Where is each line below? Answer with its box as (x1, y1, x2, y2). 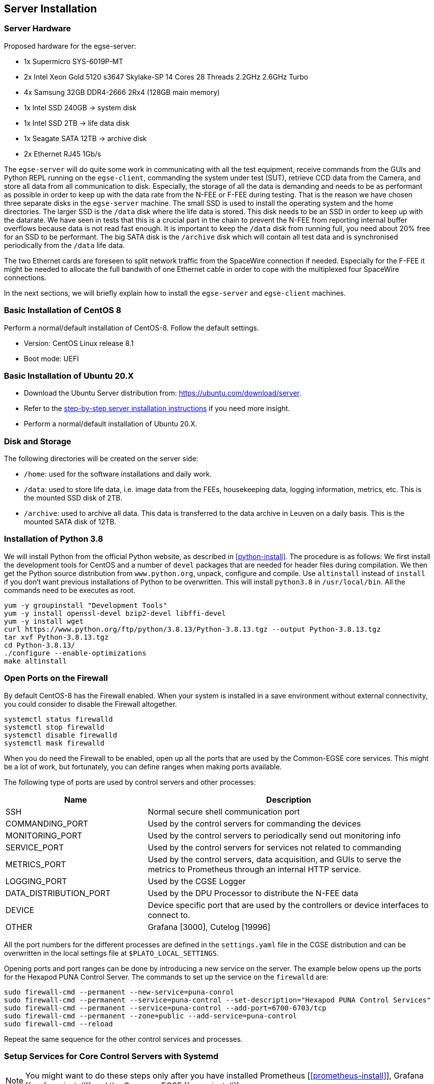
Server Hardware (4, 23, 71, 34)
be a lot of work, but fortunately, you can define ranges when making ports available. (4, 762, 282, 771)
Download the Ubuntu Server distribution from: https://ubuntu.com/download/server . (24, 389, 301, 398)
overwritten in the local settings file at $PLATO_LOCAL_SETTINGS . (4, 948, 219, 957)
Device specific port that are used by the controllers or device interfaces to (147, 900, 429, 910)
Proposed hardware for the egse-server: (4, 41, 136, 50)
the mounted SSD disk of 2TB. (24, 494, 123, 502)
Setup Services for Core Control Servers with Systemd (4, 1051, 218, 1061)
